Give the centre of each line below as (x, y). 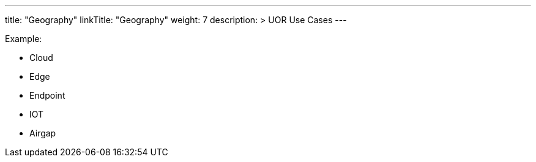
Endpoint (47, 95)
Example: (24, 39)
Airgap (43, 133)
